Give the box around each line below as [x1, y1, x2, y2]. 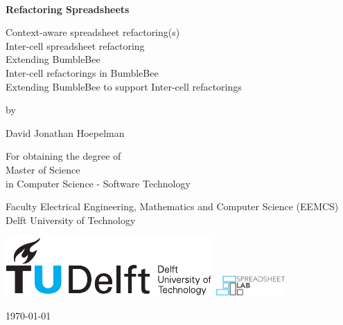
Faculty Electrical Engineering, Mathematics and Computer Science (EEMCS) [6, 199, 339, 214]
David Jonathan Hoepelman [6, 125, 125, 140]
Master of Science [6, 162, 80, 176]
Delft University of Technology [6, 212, 136, 227]
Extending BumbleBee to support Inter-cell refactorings [6, 79, 242, 93]
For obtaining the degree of [6, 149, 121, 163]
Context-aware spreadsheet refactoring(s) [6, 25, 180, 39]
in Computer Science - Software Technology [6, 176, 191, 190]
